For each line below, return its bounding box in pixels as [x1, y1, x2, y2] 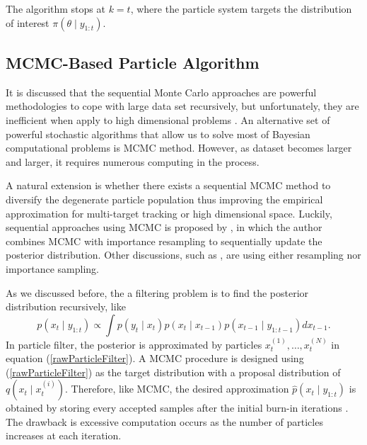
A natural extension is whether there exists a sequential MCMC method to [6, 178, 331, 193]
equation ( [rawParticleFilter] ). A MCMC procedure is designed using [6, 351, 304, 366]
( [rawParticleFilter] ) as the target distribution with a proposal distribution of [6, 364, 341, 379]
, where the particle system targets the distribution [130, 1, 352, 16]
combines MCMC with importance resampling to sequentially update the [6, 233, 322, 248]
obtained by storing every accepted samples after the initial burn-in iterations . [6, 400, 349, 415]
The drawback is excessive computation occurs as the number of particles [6, 414, 323, 429]
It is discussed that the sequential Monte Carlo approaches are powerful [6, 84, 317, 99]
